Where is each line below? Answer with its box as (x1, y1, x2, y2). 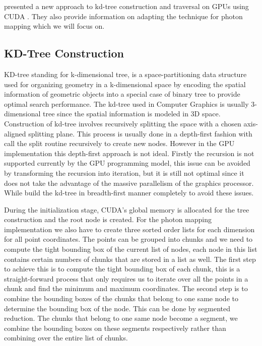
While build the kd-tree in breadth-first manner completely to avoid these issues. (4, 187, 254, 198)
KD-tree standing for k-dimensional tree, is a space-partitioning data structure (4, 68, 247, 79)
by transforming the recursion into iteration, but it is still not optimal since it (4, 167, 244, 178)
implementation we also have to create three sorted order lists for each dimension (4, 224, 255, 234)
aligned (4, 128, 26, 139)
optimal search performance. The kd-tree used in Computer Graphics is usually (4, 98, 249, 109)
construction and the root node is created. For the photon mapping (4, 214, 212, 225)
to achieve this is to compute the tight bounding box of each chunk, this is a (4, 263, 240, 274)
